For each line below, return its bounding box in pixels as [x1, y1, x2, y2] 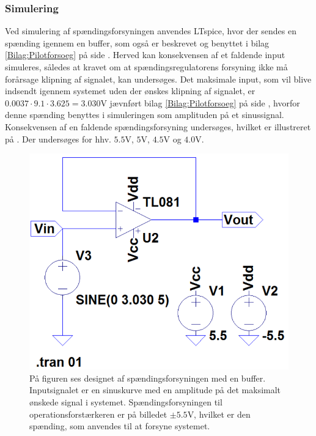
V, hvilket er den [187, 407, 251, 420]
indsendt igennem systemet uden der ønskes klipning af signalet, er [5, 84, 255, 97]
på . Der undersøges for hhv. [5, 132, 111, 145]
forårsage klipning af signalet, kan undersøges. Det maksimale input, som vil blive [5, 72, 312, 85]
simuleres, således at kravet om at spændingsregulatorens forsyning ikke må [5, 61, 288, 73]
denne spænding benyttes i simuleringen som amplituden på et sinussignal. [5, 108, 284, 121]
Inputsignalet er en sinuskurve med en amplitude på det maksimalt [29, 383, 281, 396]
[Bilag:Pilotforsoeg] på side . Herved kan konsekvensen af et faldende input [5, 48, 285, 61]
